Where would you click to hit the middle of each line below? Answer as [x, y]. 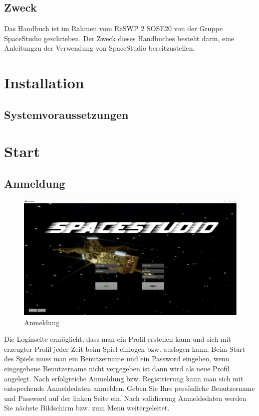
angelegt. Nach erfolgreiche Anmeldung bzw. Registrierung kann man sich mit [124, 378]
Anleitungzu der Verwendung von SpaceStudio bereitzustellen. [99, 48]
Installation [44, 83]
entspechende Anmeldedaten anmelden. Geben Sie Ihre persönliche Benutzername [129, 388]
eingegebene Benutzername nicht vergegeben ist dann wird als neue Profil [117, 368]
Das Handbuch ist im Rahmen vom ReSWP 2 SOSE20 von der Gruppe [113, 28]
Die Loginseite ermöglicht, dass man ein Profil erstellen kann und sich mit [118, 339]
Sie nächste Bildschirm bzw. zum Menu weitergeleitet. [87, 408]
